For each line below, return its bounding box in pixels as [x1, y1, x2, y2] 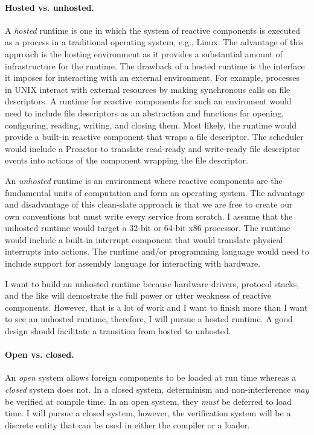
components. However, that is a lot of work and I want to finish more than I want [5, 300, 308, 313]
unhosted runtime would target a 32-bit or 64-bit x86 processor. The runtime [5, 221, 290, 234]
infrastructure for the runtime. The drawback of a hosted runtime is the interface [5, 59, 305, 72]
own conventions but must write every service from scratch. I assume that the [5, 209, 293, 222]
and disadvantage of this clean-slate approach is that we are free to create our [5, 198, 293, 211]
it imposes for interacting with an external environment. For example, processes [5, 71, 300, 84]
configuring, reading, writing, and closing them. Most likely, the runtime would [5, 118, 296, 131]
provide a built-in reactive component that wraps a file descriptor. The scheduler [5, 130, 304, 143]
